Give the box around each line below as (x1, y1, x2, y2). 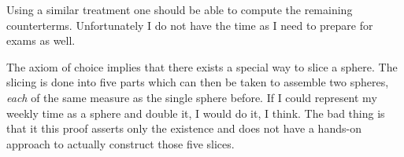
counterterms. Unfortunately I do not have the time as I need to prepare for (6, 16, 373, 33)
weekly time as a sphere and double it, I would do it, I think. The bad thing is (6, 104, 385, 121)
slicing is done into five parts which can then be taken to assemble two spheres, (6, 74, 389, 90)
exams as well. (6, 32, 76, 49)
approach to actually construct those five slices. (6, 135, 235, 152)
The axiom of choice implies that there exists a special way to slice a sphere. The (6, 58, 398, 75)
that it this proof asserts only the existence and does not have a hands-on (6, 120, 361, 137)
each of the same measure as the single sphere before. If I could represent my (6, 89, 377, 105)
